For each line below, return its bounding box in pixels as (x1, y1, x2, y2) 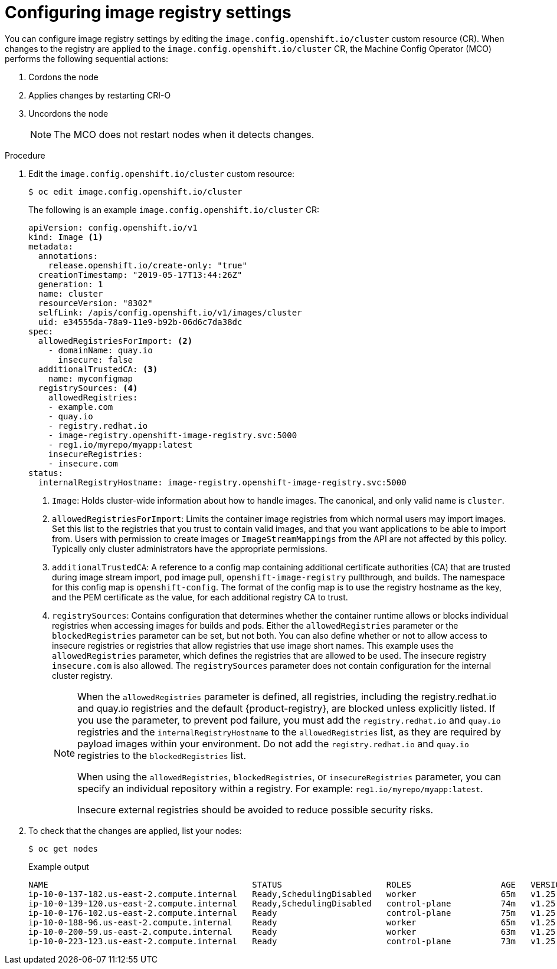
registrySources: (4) (38, 383, 138, 393)
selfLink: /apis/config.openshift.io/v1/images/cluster (38, 307, 302, 317)
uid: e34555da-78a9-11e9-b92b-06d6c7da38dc (38, 317, 243, 327)
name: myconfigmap (48, 373, 133, 383)
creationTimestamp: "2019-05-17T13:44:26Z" (38, 270, 243, 280)
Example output (28, 861, 89, 872)
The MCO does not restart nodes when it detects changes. (54, 128, 314, 140)
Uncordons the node (28, 108, 109, 119)
